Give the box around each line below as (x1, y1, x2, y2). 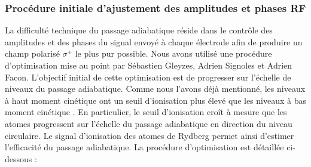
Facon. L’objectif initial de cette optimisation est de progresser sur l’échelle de (5, 70, 291, 83)
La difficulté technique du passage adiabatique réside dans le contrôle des (5, 24, 273, 36)
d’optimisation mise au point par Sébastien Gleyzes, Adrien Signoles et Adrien (5, 59, 292, 71)
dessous (5, 152, 32, 165)
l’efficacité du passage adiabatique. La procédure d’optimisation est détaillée (5, 141, 284, 153)
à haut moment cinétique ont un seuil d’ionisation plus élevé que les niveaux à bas (5, 94, 306, 106)
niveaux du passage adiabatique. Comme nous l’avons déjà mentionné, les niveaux (5, 82, 306, 95)
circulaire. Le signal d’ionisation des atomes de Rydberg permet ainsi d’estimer (5, 129, 294, 141)
